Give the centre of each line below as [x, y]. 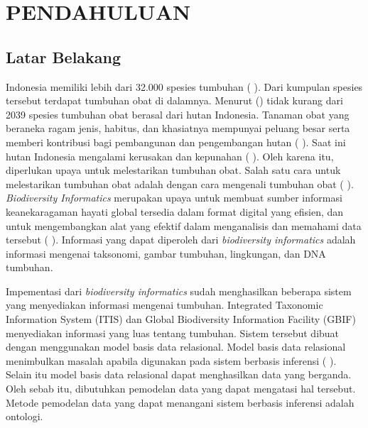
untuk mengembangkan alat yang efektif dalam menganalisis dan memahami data [184, 225]
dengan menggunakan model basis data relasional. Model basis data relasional [176, 347]
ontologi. [25, 416]
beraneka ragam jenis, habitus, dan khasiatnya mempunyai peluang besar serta [178, 128]
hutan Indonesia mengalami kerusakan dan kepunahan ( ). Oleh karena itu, [170, 156]
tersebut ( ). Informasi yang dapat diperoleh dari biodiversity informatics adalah [181, 240]
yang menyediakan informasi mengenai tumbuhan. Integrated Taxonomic [164, 305]
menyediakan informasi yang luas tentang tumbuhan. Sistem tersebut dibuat [173, 333]
